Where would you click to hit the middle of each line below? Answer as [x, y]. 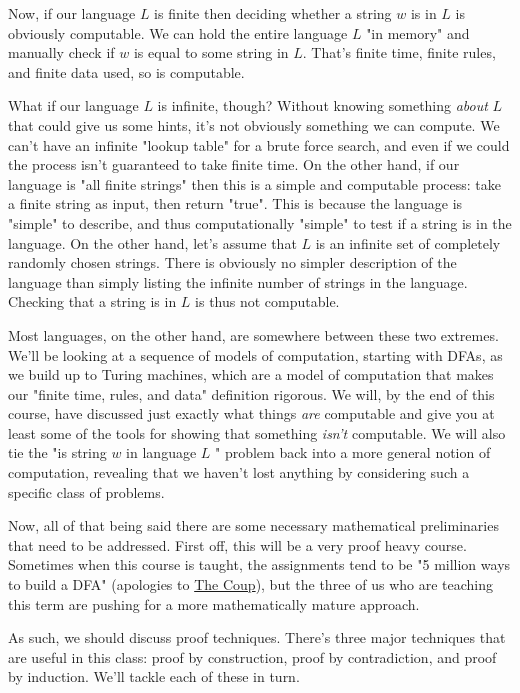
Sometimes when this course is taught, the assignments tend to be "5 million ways [259, 564]
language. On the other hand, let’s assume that [152, 242]
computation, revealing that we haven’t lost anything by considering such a [239, 472]
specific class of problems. [86, 491]
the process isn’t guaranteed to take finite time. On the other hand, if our [234, 164]
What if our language [73, 105]
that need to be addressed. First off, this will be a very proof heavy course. [237, 544]
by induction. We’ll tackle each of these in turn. [154, 676]
